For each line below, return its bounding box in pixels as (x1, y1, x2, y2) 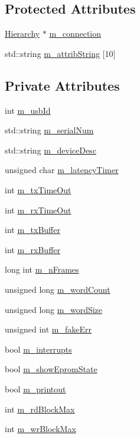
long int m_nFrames (5, 263, 79, 276)
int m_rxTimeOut (5, 203, 71, 216)
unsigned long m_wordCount (5, 283, 110, 295)
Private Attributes (5, 76, 120, 94)
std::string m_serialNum (5, 124, 94, 136)
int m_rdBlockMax (5, 402, 75, 415)
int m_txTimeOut (5, 183, 71, 196)
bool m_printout (5, 382, 66, 395)
